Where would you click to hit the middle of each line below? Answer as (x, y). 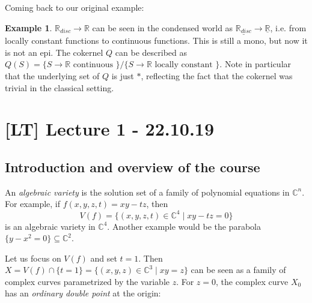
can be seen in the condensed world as (163, 27)
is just (123, 76)
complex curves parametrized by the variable (87, 281)
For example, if (33, 204)
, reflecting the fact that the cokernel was (217, 76)
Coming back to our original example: (75, 7)
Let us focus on (33, 258)
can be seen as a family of (238, 270)
